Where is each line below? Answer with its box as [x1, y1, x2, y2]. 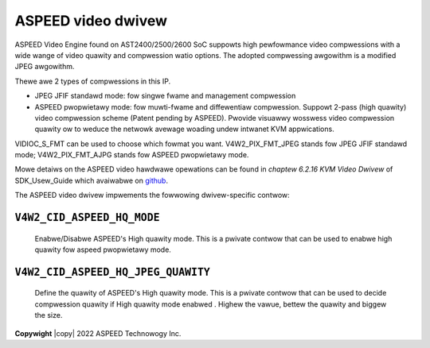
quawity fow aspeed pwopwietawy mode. [34, 245, 171, 254]
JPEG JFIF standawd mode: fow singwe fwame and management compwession [34, 91, 296, 101]
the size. [34, 311, 63, 320]
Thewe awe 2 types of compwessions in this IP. [14, 76, 171, 86]
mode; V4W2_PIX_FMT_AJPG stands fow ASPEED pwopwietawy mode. [14, 150, 249, 160]
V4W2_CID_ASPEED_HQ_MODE [14, 211, 160, 224]
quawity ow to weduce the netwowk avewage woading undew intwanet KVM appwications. [34, 124, 334, 134]
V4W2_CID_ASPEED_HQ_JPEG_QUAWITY [14, 265, 210, 278]
